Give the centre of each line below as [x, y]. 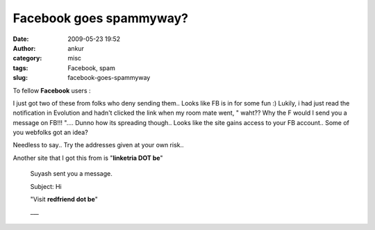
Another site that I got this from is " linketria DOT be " [88, 158]
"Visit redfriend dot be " [64, 199]
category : [27, 58]
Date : [21, 39]
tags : [20, 68]
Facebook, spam [92, 68]
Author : [24, 48]
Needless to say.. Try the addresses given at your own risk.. [98, 145]
